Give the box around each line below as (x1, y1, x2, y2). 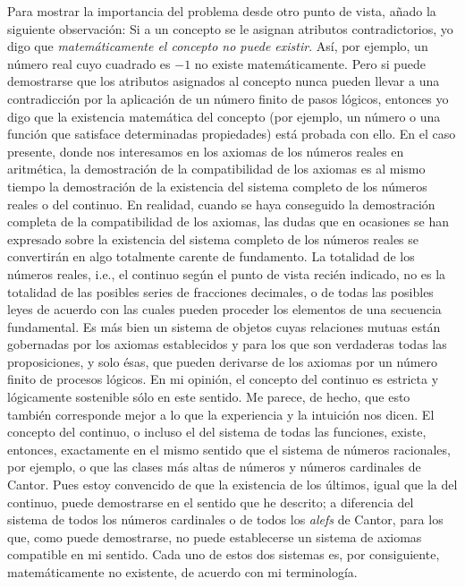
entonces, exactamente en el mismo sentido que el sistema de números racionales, (7, 439, 451, 458)
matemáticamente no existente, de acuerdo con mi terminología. (7, 563, 358, 581)
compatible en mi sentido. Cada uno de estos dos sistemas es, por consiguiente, (7, 545, 440, 564)
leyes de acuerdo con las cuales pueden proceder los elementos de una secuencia (7, 300, 442, 319)
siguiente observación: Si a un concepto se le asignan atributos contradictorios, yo (7, 19, 453, 38)
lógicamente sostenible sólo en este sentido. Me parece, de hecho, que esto (7, 387, 410, 406)
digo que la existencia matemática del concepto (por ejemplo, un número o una (7, 106, 441, 125)
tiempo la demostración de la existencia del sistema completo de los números (7, 176, 427, 195)
